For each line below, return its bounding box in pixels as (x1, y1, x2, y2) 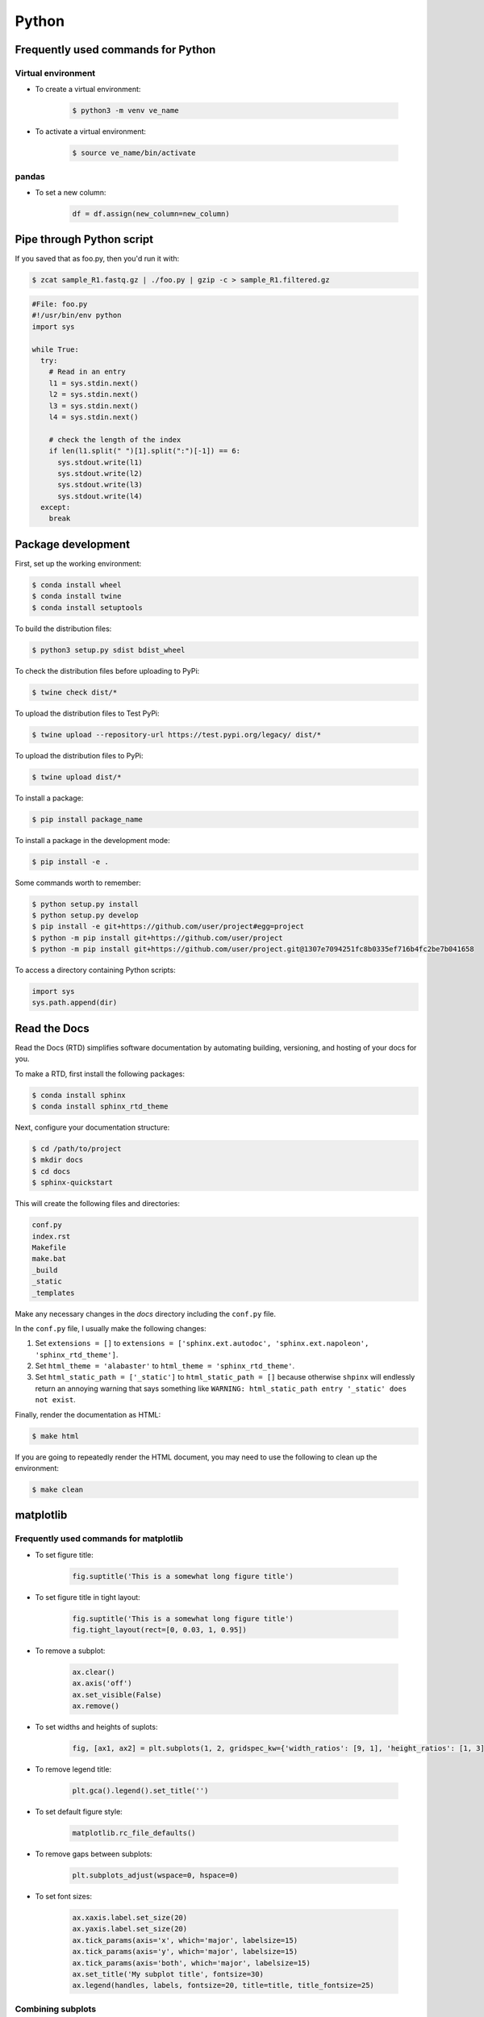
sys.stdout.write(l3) (57, 480, 143, 490)
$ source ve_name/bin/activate (72, 148, 197, 157)
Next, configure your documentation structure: (15, 1122, 170, 1133)
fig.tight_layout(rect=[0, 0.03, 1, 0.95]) (72, 1626, 248, 1635)
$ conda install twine (31, 591, 122, 601)
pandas (15, 170, 46, 182)
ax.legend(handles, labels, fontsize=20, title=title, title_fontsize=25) (72, 1981, 375, 1990)
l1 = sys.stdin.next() (48, 378, 139, 387)
